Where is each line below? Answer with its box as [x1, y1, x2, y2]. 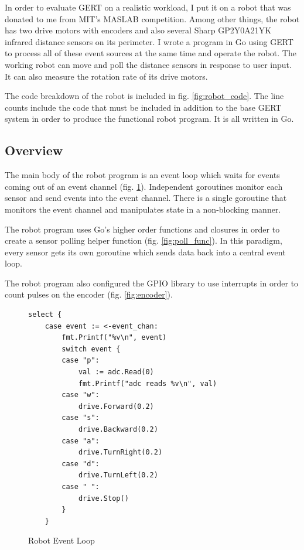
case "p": [62, 356, 100, 365]
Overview [5, 141, 63, 159]
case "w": [62, 391, 100, 399]
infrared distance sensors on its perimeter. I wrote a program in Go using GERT [5, 35, 293, 47]
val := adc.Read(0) [78, 368, 154, 377]
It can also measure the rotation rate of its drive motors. [5, 70, 208, 82]
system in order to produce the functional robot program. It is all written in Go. [5, 112, 294, 125]
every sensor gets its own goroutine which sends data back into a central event [5, 245, 286, 258]
